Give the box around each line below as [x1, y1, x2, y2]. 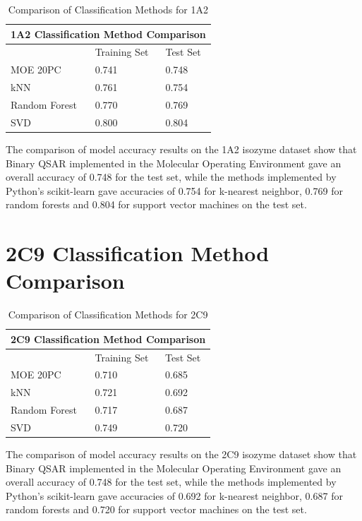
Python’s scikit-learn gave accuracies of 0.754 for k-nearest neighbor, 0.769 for [6, 183, 343, 198]
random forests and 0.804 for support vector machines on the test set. [6, 197, 307, 212]
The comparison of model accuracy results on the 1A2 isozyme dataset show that [6, 141, 357, 156]
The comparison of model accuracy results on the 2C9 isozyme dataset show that [6, 447, 357, 462]
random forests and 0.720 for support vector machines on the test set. [6, 502, 307, 517]
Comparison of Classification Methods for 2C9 [8, 307, 208, 322]
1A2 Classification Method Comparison [11, 26, 206, 41]
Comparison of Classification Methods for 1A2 [8, 2, 208, 16]
